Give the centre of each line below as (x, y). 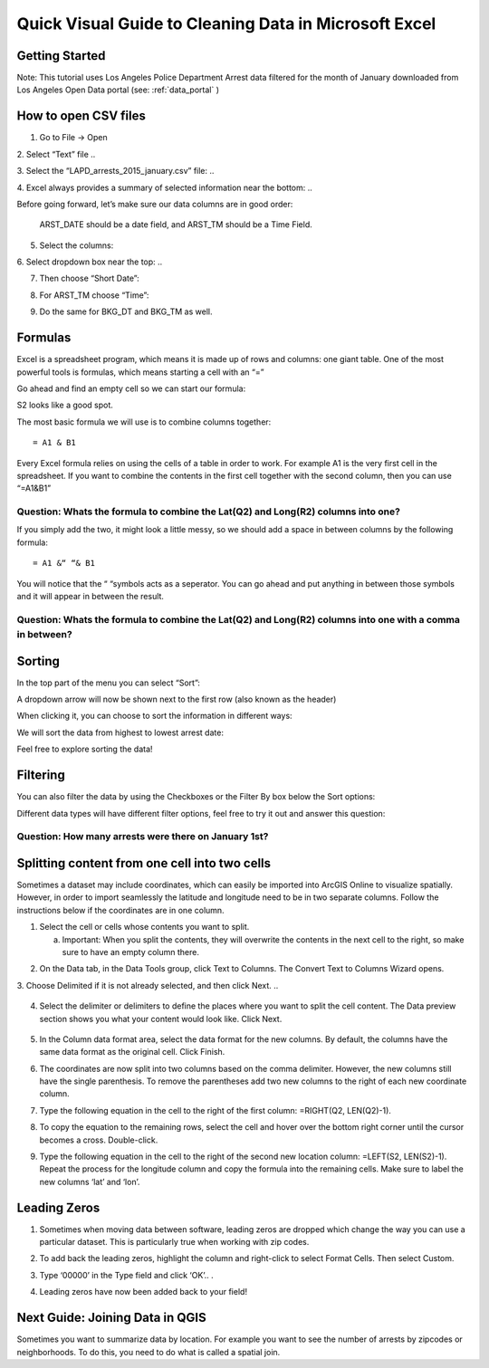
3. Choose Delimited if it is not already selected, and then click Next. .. (148, 985)
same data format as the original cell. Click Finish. (132, 1052)
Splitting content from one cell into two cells (144, 863)
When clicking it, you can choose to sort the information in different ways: (155, 716)
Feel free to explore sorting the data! (85, 749)
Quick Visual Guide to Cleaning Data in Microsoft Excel (226, 24)
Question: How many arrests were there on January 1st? (143, 837)
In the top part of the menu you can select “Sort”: (109, 683)
